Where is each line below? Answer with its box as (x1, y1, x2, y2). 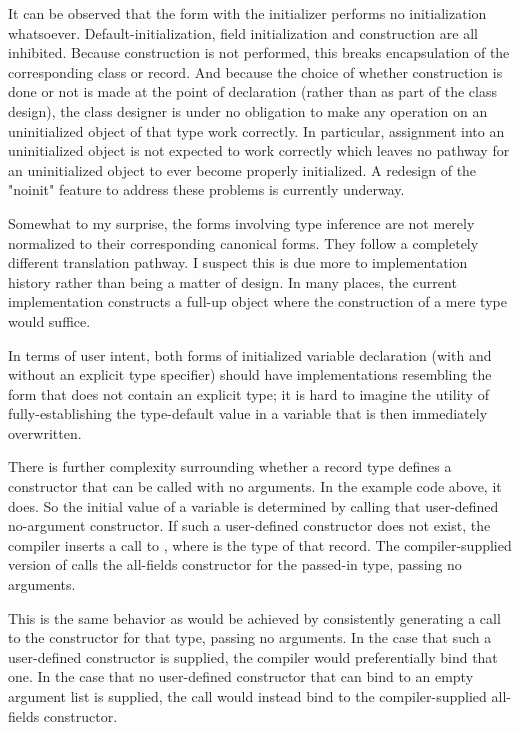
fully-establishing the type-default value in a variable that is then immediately (8, 403, 488, 424)
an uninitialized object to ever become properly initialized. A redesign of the (8, 159, 477, 180)
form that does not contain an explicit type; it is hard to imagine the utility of (8, 383, 489, 404)
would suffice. (8, 310, 91, 331)
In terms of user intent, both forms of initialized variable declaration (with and (8, 344, 492, 365)
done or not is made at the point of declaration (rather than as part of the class (8, 81, 497, 102)
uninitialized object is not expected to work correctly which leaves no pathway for (8, 140, 510, 161)
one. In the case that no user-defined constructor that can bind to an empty (8, 666, 474, 687)
